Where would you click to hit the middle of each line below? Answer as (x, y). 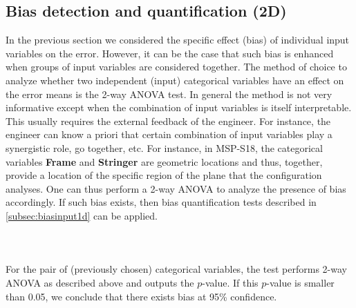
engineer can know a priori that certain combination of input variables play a (169, 134)
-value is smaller (300, 282)
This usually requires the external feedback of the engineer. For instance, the (168, 121)
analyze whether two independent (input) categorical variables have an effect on (175, 80)
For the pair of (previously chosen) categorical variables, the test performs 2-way (176, 269)
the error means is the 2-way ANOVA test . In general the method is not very (169, 94)
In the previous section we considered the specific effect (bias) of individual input (178, 40)
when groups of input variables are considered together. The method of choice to (176, 67)
